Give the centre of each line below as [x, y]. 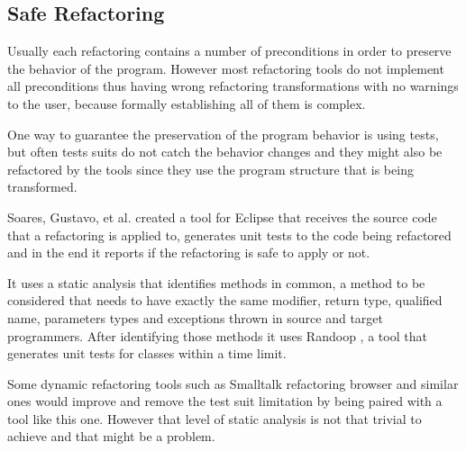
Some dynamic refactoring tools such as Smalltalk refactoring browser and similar [233, 383]
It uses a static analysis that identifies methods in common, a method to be [216, 282]
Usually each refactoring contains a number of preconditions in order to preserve [229, 51]
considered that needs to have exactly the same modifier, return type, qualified [225, 300]
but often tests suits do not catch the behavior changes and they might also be [225, 152]
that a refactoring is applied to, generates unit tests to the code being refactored [229, 235]
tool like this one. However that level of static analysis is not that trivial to [215, 418]
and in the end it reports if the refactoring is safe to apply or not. [189, 253]
